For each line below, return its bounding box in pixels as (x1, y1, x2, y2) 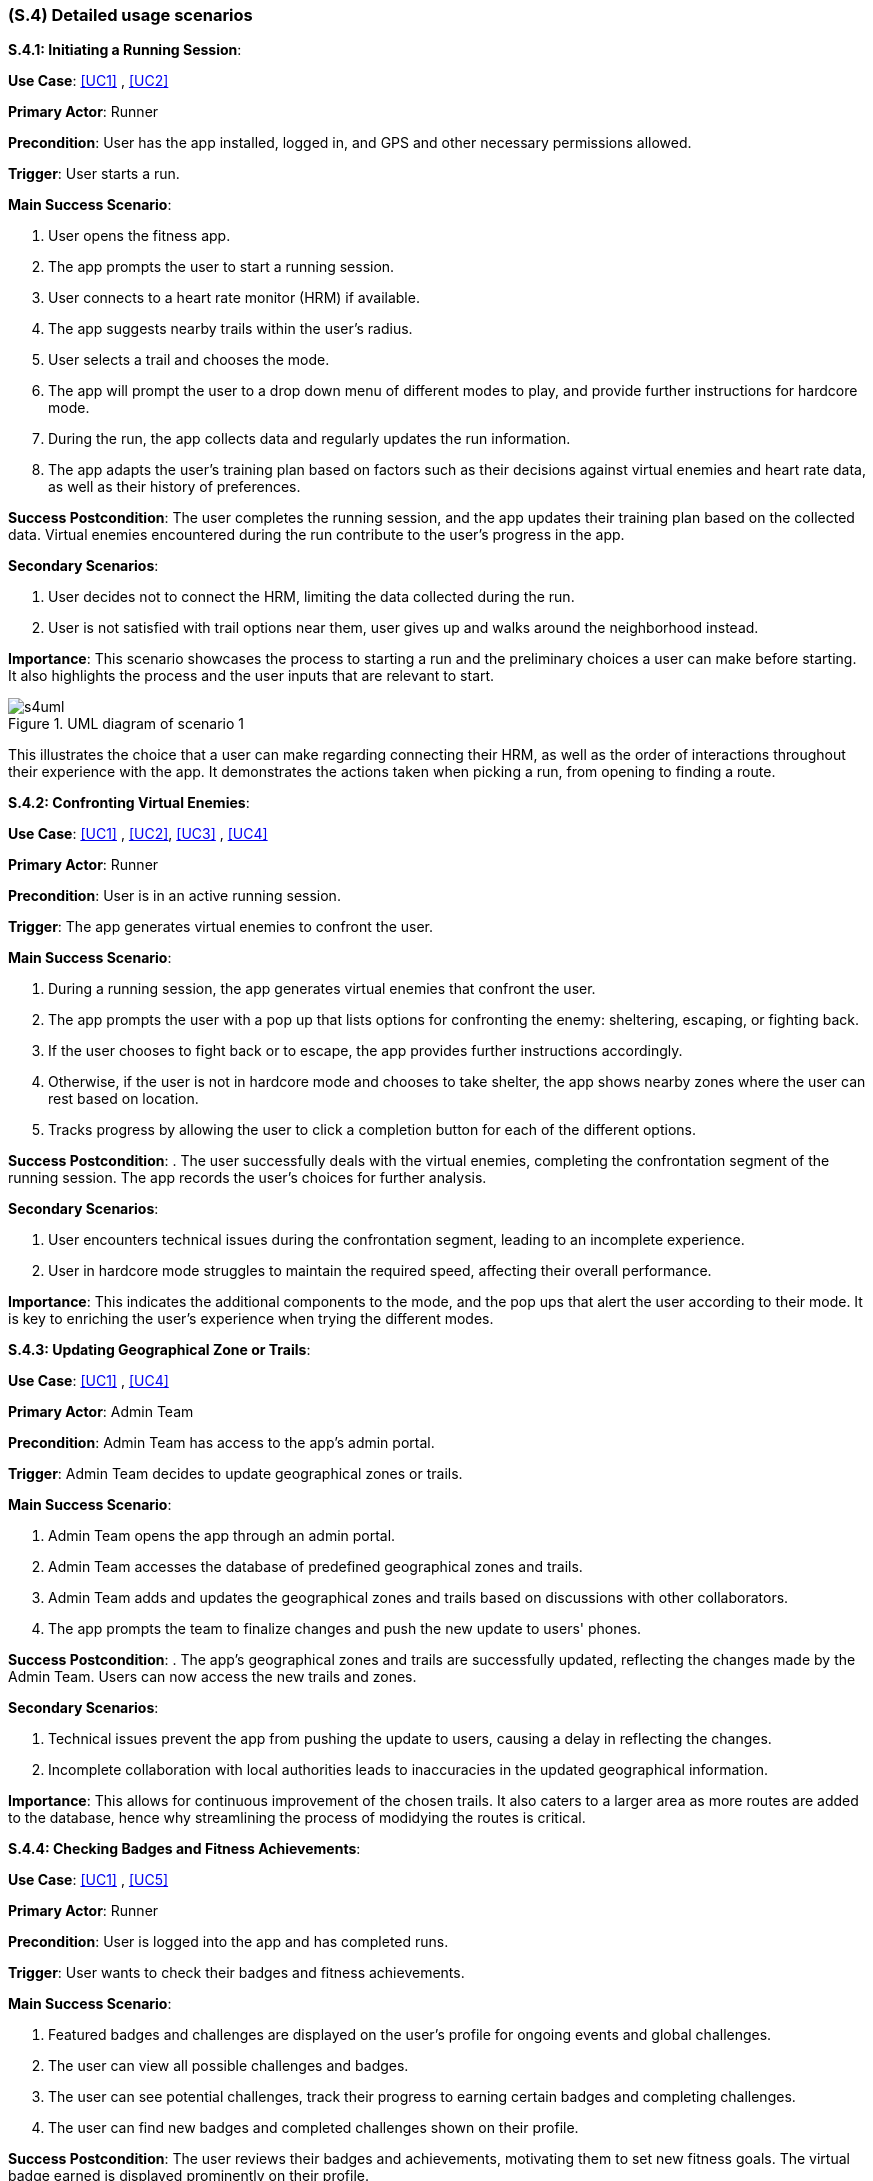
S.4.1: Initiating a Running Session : (8, 41, 242, 59)
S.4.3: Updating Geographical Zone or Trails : (8, 1341, 311, 1359)
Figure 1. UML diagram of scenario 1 (8, 715, 245, 733)
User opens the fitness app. (48, 227, 231, 245)
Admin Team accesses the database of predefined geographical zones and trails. (48, 1558, 583, 1576)
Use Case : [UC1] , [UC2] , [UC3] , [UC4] (8, 825, 268, 843)
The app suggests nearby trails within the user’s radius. (48, 320, 413, 338)
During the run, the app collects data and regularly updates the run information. (48, 430, 571, 448)
